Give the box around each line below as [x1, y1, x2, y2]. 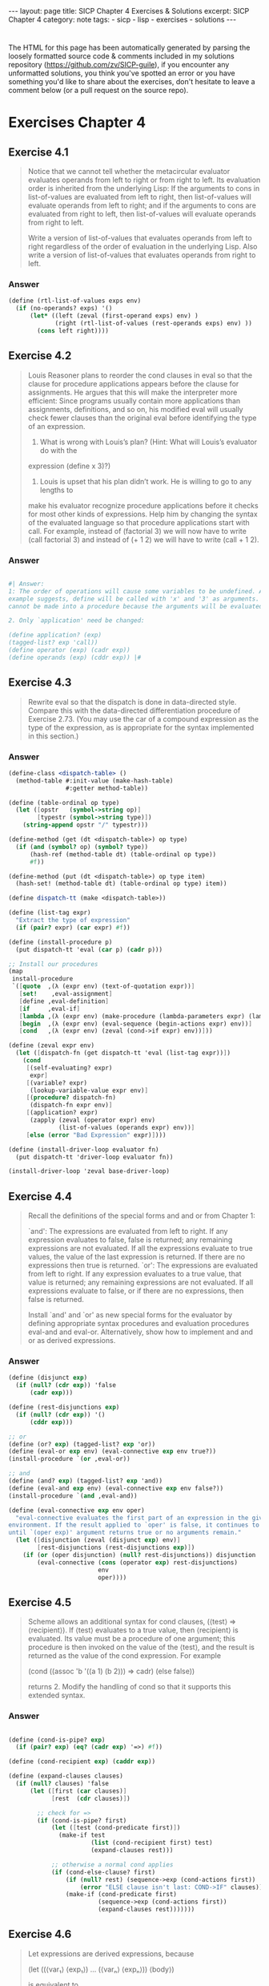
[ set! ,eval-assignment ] [18, 990, 113, 998]
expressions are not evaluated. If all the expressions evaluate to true [27, 1244, 254, 1253]
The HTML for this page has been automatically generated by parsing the [8, 42, 251, 53]
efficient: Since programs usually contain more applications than [27, 395, 241, 406]
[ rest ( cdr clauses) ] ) [50, 1794, 130, 1802]
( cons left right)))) [37, 326, 110, 334]
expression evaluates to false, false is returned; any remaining [27, 1235, 233, 1244]
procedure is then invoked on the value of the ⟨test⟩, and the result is [27, 1642, 255, 1652]
